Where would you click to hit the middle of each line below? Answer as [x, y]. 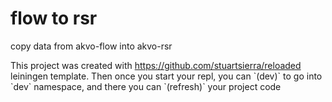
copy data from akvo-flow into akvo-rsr [91, 46]
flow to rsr [54, 18]
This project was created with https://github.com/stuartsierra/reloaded [156, 65]
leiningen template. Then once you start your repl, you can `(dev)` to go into [166, 76]
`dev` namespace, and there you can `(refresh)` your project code [146, 86]
